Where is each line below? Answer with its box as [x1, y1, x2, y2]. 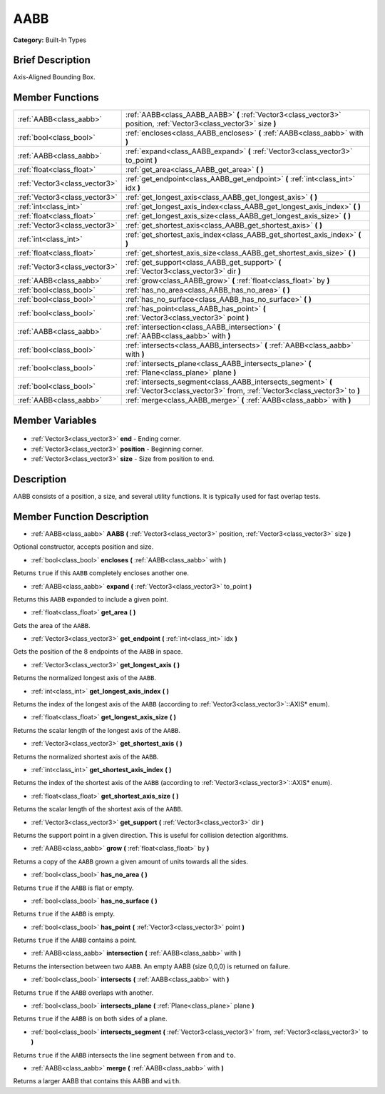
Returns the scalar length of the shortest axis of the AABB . [13, 805, 183, 814]
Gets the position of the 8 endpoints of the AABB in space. [13, 647, 183, 656]
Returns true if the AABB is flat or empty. [13, 883, 135, 892]
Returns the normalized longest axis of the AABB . [13, 674, 157, 682]
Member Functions [13, 91, 99, 103]
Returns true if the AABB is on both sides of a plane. [13, 1014, 168, 1023]
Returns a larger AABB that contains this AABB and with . [13, 1077, 181, 1085]
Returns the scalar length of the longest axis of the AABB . [13, 726, 181, 734]
